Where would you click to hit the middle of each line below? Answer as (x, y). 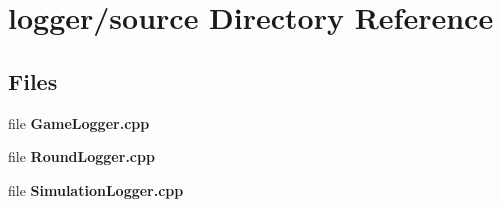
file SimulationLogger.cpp (96, 189)
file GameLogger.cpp (79, 122)
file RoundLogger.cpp (81, 156)
